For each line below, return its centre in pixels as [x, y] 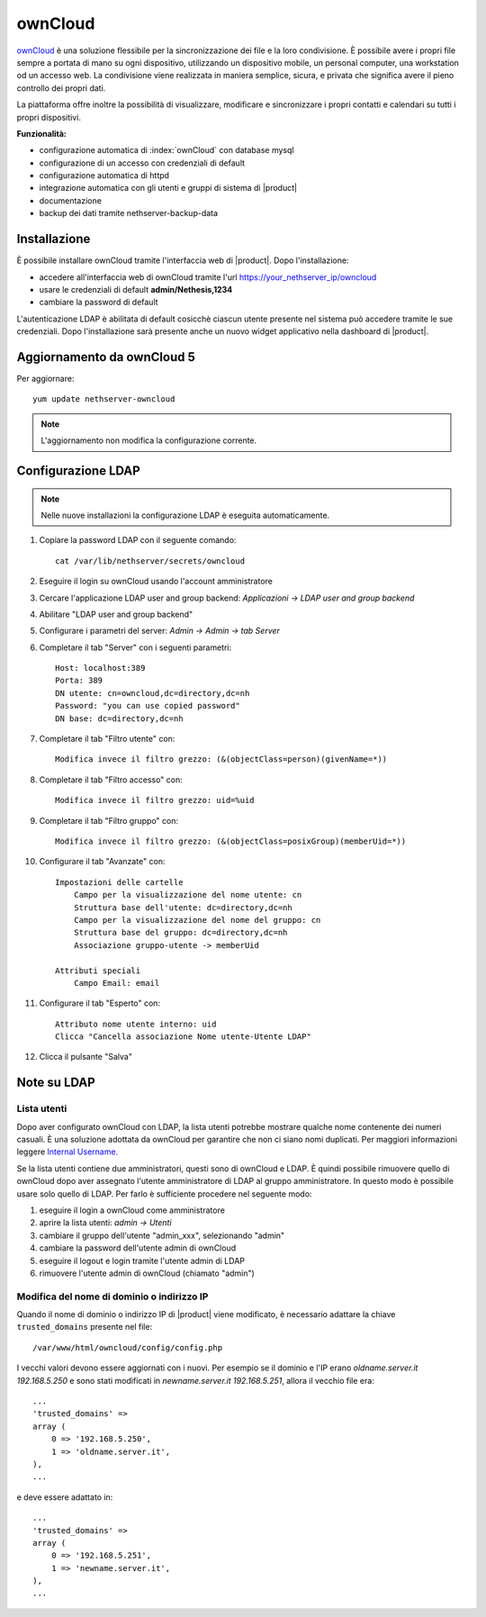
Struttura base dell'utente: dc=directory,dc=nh [183, 908]
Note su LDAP [56, 1083]
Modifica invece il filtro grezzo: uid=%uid [155, 800]
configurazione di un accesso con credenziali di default [142, 163]
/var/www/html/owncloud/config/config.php [128, 1347]
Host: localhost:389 [100, 668]
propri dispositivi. [49, 117]
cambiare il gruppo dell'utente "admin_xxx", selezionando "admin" [162, 1235]
